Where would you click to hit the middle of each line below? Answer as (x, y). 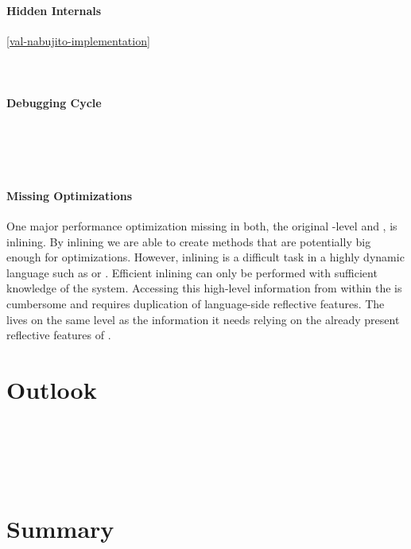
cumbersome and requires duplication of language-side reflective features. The (196, 303)
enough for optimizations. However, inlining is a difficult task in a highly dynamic (205, 257)
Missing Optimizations (69, 195)
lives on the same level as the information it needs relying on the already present (203, 319)
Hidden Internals (54, 10)
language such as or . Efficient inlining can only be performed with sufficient (192, 272)
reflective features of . (59, 335)
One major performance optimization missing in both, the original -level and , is (202, 225)
